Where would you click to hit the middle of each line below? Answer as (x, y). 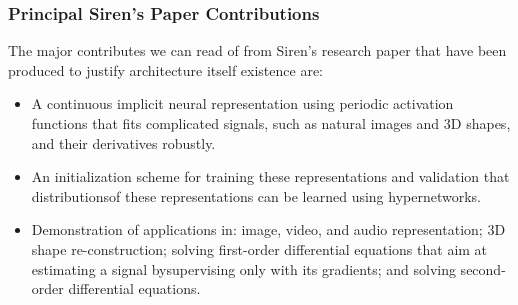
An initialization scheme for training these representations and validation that (270, 176)
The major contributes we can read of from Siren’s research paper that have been (257, 50)
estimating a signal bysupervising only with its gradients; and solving (243, 268)
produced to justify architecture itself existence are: (165, 69)
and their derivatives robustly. (123, 142)
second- (483, 268)
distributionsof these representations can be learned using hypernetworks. (256, 195)
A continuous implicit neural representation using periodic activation (242, 103)
